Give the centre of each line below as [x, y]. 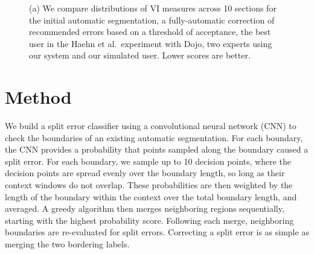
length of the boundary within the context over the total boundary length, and [151, 196]
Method [38, 97]
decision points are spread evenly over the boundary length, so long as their [145, 173]
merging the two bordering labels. [67, 244]
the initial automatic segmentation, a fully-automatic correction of [152, 20]
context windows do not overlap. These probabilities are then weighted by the [149, 185]
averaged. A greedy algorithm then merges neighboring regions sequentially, [145, 208]
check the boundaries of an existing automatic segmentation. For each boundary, [154, 137]
